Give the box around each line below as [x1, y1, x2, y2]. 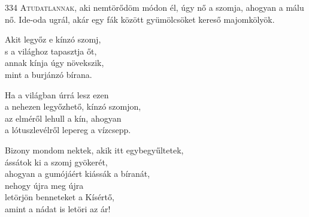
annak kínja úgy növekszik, [5, 56, 104, 69]
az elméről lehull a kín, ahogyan [5, 111, 122, 124]
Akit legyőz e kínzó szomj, [5, 33, 101, 46]
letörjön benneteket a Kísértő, [5, 191, 114, 203]
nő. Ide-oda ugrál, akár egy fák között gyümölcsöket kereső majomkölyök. [5, 13, 275, 25]
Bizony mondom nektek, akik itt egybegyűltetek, [5, 143, 184, 156]
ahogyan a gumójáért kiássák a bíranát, [5, 167, 150, 180]
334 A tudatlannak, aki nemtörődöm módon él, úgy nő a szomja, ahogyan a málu [5, 1, 304, 13]
